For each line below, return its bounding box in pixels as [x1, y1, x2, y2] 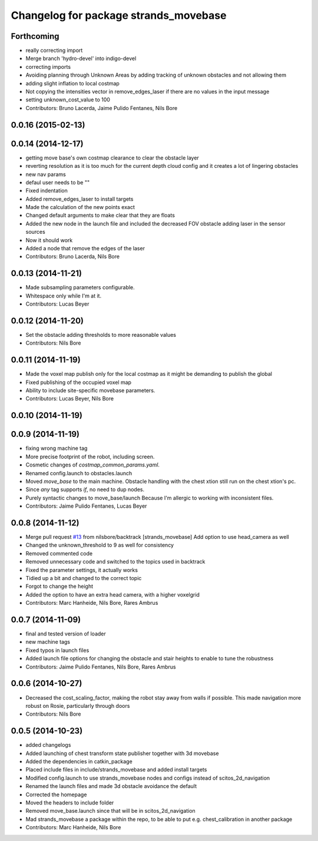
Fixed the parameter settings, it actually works [25, 566, 138, 574]
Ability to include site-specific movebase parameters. [25, 387, 155, 394]
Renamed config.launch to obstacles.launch [25, 469, 132, 476]
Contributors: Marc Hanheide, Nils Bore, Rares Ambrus [25, 600, 158, 607]
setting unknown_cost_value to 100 [25, 96, 110, 103]
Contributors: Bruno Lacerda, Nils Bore [25, 253, 120, 260]
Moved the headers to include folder [25, 799, 114, 806]
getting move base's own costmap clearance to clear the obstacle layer [25, 154, 200, 161]
